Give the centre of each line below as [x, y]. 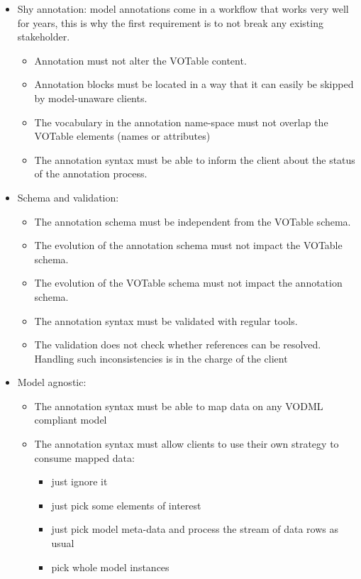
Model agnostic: [52, 382]
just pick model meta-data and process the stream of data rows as [195, 529]
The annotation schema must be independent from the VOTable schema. [193, 221]
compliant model [71, 420]
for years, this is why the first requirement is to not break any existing [170, 22]
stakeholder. [44, 37]
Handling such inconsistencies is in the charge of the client [161, 358]
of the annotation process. [91, 173]
